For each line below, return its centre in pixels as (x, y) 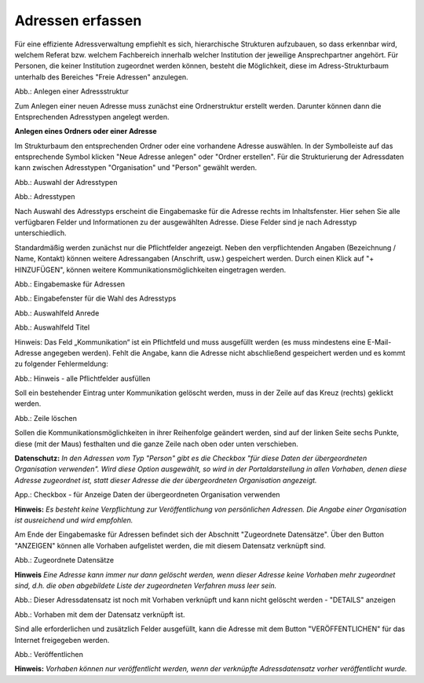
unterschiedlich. (40, 233)
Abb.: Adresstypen (45, 197)
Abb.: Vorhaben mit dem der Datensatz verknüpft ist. (100, 615)
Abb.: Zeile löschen (46, 418)
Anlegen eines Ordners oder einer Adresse (86, 131)
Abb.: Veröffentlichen (49, 654)
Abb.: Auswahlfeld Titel (52, 327)
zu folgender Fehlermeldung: (62, 364)
